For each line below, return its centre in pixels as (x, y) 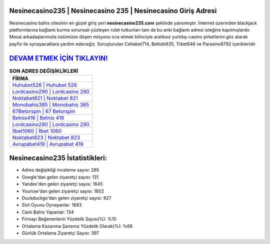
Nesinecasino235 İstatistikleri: (58, 158)
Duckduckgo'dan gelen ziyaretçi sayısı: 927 (66, 198)
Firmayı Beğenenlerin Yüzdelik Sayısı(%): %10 (69, 219)
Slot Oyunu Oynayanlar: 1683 (52, 205)
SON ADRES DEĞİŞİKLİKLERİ (44, 71)
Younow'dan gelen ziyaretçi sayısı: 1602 (63, 191)
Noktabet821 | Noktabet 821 (45, 98)
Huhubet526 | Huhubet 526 (45, 85)
